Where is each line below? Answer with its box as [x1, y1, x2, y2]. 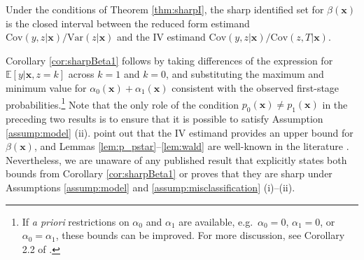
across [68, 67, 94, 81]
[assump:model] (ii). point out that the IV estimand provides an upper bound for [6, 125, 353, 139]
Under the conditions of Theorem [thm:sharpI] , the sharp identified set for [6, 2, 324, 16]
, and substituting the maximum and [166, 67, 324, 81]
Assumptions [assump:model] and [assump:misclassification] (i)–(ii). [6, 179, 295, 194]
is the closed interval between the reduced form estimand [6, 15, 250, 30]
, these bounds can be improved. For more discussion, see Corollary [55, 228, 345, 242]
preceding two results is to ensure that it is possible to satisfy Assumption [6, 111, 323, 126]
